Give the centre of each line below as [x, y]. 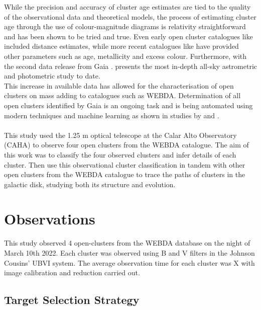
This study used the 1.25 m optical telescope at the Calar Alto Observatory [120, 135]
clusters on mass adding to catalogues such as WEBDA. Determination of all [122, 95]
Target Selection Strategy [72, 300]
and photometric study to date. [52, 76]
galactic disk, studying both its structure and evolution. [90, 184]
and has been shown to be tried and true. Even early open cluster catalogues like [128, 36]
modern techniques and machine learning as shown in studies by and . [112, 115]
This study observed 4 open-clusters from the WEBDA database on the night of [127, 243]
